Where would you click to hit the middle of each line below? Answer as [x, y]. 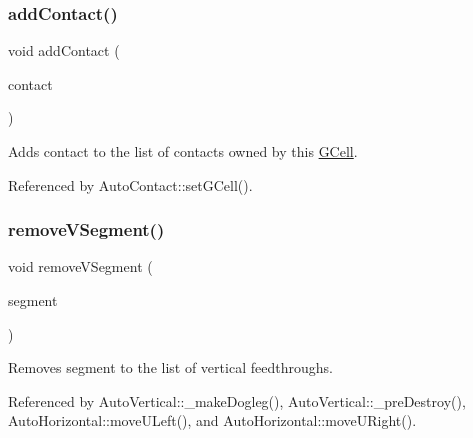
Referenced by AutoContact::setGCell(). [130, 184]
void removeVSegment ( [80, 266]
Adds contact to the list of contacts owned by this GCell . [183, 151]
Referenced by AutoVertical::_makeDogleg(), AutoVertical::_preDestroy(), [237, 400]
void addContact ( [64, 50]
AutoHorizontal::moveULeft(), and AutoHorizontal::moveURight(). [212, 420]
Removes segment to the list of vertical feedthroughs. [170, 367]
